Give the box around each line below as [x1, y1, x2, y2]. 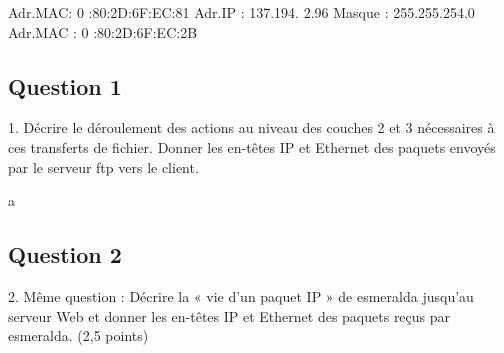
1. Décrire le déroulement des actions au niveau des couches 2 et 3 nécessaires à [8, 117, 495, 138]
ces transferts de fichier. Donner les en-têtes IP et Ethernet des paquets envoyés [8, 136, 496, 157]
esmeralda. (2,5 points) [8, 325, 149, 346]
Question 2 [8, 239, 122, 270]
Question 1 [8, 70, 122, 101]
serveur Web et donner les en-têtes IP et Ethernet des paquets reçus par [8, 305, 451, 326]
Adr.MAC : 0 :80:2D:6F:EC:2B [8, 21, 198, 42]
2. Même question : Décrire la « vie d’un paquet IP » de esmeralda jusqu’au [8, 285, 474, 306]
